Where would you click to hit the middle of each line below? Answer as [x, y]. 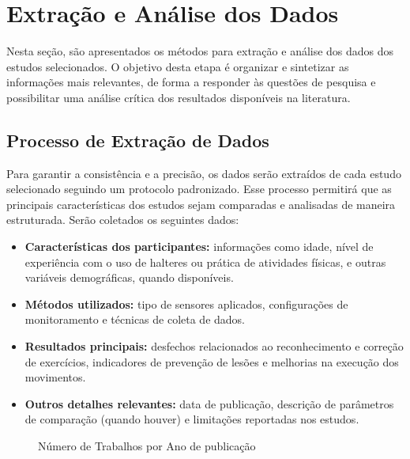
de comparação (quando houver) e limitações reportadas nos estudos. [192, 419]
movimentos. [55, 377]
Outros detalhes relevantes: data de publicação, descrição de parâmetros [209, 403]
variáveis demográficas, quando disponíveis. [129, 277]
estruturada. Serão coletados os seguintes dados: [123, 220]
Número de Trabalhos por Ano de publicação [147, 446]
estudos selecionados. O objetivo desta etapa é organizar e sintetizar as [178, 66]
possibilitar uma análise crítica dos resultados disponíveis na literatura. [179, 97]
